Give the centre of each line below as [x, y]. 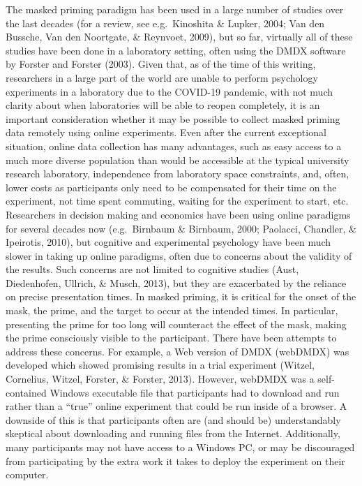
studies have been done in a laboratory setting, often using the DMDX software [176, 50]
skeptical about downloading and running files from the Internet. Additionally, [173, 433]
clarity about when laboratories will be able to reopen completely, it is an [163, 105]
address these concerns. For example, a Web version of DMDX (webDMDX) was [178, 351]
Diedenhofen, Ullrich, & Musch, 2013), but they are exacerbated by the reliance [176, 282]
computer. [27, 474]
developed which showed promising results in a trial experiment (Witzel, [160, 365]
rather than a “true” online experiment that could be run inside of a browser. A [176, 406]
